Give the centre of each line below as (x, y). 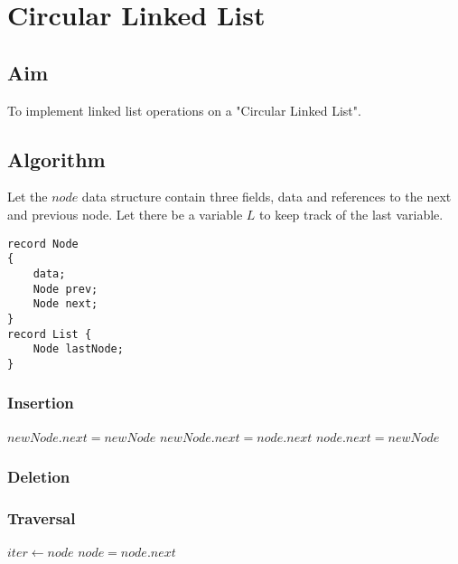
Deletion (39, 477)
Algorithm (56, 159)
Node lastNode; (78, 349)
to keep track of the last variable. (351, 214)
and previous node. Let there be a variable (125, 214)
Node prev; (65, 289)
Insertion (41, 403)
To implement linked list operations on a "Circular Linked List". (184, 110)
